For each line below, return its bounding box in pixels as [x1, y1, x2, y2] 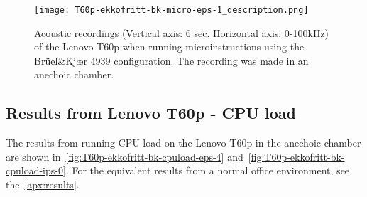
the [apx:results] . [6, 177, 80, 192]
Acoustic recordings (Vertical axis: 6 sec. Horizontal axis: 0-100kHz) [34, 25, 329, 40]
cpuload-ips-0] [6, 163, 66, 178]
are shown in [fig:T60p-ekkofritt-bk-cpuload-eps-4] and [6, 149, 243, 164]
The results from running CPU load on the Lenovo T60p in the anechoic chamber [6, 135, 361, 150]
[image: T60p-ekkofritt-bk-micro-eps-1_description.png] [34, 5, 309, 15]
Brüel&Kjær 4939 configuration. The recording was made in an [34, 53, 309, 68]
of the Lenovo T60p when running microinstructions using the [34, 39, 305, 54]
